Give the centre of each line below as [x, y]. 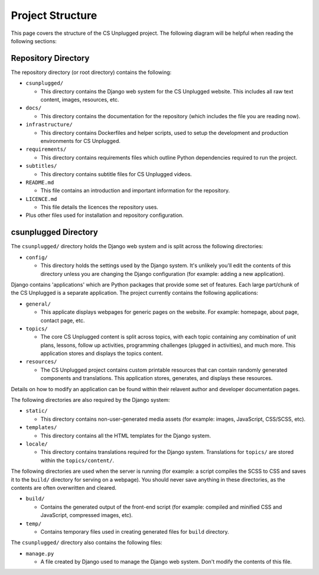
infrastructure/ [49, 125]
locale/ [37, 444]
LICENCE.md [41, 199]
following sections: [34, 41]
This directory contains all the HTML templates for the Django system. [126, 436]
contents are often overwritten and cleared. [64, 488]
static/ [37, 411]
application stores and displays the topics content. [102, 353]
